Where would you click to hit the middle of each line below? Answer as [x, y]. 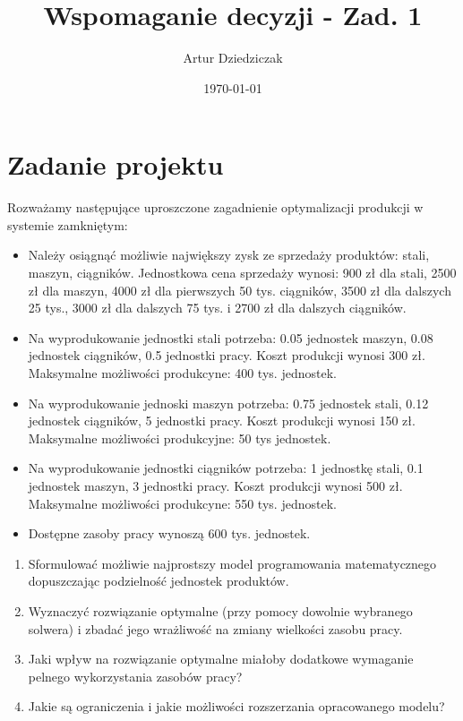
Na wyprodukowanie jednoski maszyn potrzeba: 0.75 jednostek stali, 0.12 [228, 403]
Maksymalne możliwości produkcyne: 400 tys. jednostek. [182, 373]
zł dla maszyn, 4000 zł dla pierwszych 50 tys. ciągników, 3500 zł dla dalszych [240, 290]
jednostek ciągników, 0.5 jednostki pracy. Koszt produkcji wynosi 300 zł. [227, 355]
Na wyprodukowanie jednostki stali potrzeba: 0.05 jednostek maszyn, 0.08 [231, 337]
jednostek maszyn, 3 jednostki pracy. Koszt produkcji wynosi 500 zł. [215, 485]
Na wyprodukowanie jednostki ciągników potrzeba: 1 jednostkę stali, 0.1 [226, 468]
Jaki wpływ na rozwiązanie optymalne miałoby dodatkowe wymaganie [221, 659]
